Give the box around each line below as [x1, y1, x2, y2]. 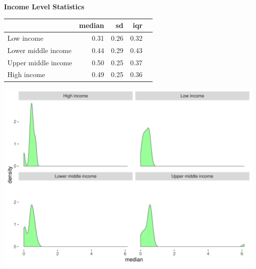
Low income [7, 32, 43, 43]
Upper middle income [7, 57, 72, 67]
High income [7, 69, 45, 80]
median [79, 20, 104, 30]
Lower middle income [7, 45, 72, 55]
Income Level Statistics [4, 1, 85, 11]
